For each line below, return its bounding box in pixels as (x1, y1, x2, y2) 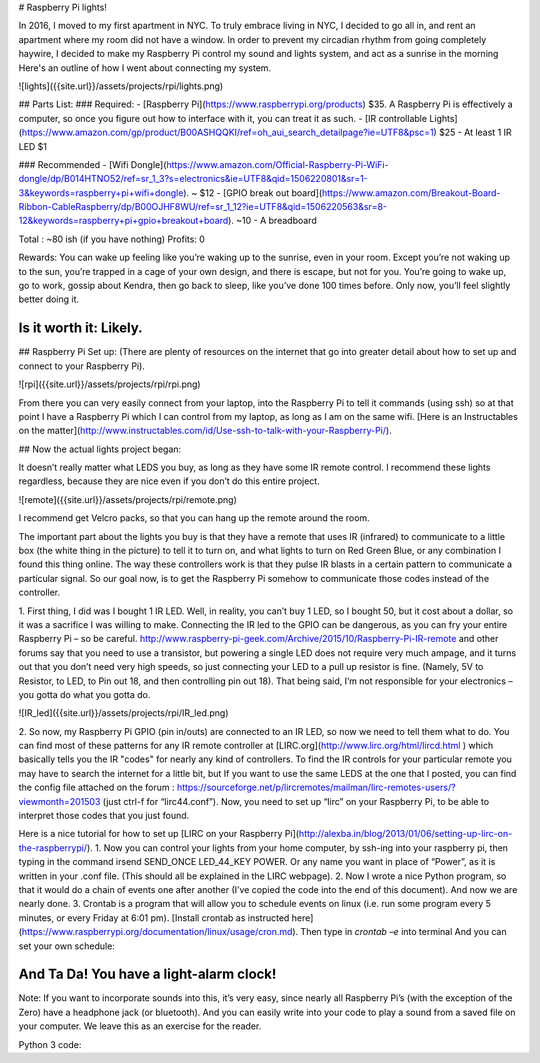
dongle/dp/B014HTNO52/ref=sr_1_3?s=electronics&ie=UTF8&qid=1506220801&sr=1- (18, 173, 369, 185)
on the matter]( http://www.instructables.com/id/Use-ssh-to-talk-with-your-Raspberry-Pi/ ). (18, 425, 392, 437)
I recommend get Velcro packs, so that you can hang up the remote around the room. (18, 512, 370, 524)
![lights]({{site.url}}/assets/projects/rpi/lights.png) (18, 80, 224, 92)
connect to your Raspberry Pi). (18, 360, 145, 372)
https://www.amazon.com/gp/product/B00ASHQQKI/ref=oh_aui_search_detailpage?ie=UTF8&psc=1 (21, 126, 434, 139)
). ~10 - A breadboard (228, 215, 317, 227)
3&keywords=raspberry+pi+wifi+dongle (18, 186, 184, 199)
